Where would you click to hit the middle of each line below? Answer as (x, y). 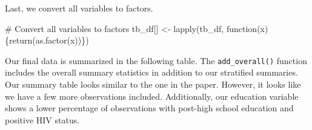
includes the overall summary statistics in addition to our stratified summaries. (151, 72)
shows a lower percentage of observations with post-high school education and (149, 108)
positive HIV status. (42, 119)
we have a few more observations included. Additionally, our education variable (152, 96)
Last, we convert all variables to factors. (79, 8)
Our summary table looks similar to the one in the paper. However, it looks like (153, 84)
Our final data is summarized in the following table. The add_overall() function (156, 60)
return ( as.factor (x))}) (49, 40)
